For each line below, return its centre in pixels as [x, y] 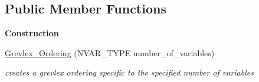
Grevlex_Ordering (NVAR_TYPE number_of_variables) [110, 52]
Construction [32, 33]
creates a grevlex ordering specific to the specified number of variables [129, 72]
